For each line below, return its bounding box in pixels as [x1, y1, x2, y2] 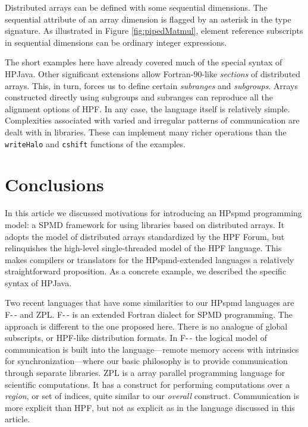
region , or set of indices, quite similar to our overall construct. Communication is [5, 390, 300, 402]
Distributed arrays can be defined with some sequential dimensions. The [5, 1, 268, 13]
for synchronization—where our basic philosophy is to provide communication [5, 355, 288, 367]
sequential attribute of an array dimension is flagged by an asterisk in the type [5, 12, 291, 25]
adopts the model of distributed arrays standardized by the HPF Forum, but [5, 230, 285, 242]
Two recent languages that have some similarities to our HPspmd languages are [5, 296, 294, 309]
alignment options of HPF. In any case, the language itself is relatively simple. [5, 102, 290, 115]
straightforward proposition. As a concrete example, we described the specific [5, 265, 287, 277]
